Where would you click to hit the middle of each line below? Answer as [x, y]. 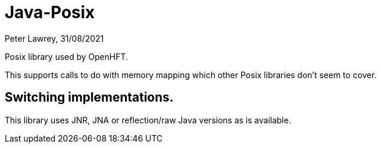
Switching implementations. [89, 97]
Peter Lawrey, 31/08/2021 [54, 38]
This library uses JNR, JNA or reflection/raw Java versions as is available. [148, 120]
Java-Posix [50, 12]
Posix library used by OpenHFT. [66, 56]
